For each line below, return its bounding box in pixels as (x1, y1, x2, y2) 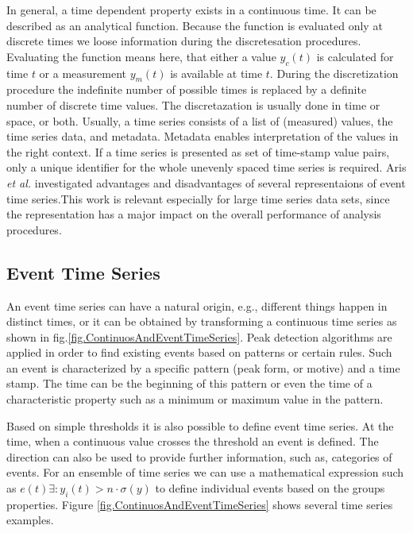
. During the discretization (269, 64, 399, 81)
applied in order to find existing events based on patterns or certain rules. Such (6, 344, 392, 361)
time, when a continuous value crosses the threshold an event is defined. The (6, 433, 379, 450)
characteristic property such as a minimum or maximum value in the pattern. (6, 391, 384, 407)
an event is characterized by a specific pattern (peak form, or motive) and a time (6, 359, 400, 376)
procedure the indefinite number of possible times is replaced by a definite (6, 81, 367, 98)
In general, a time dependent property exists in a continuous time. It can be (6, 2, 376, 17)
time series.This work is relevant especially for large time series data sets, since (6, 190, 390, 207)
